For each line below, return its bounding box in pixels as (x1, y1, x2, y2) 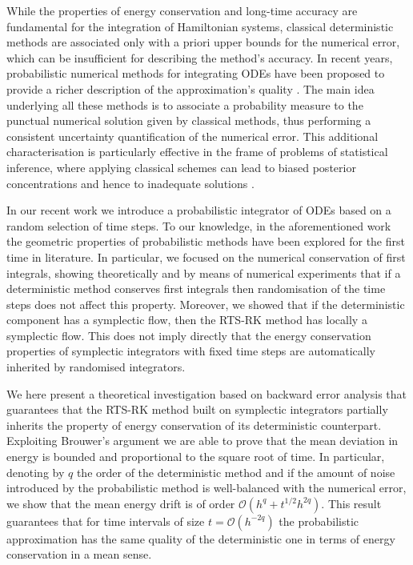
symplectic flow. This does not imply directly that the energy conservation (6, 327, 371, 343)
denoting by (6, 463, 65, 480)
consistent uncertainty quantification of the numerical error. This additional (6, 127, 379, 144)
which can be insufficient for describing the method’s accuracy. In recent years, (6, 49, 393, 66)
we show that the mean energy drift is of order (6, 495, 235, 511)
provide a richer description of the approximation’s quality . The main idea (6, 80, 375, 97)
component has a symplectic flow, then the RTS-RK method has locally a (6, 311, 367, 328)
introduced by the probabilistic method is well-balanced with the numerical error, (6, 479, 407, 496)
